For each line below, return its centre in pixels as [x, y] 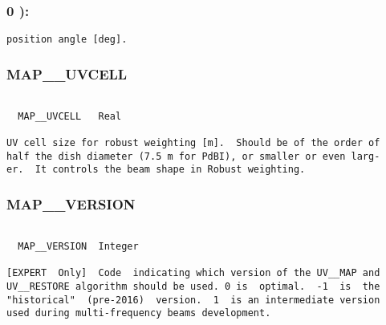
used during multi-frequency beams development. [139, 313]
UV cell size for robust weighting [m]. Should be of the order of [193, 143]
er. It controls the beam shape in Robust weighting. [156, 170]
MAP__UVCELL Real [70, 116]
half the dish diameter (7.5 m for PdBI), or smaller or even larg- [193, 156]
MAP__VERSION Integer [78, 246]
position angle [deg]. [67, 40]
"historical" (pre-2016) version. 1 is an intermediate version [193, 300]
